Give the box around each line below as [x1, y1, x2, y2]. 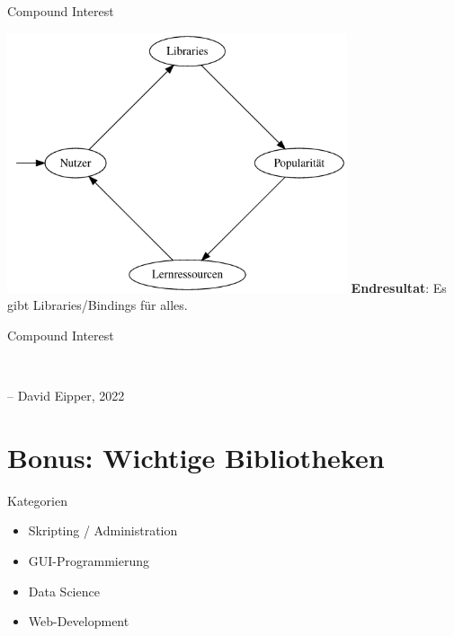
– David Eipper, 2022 [7, 386, 125, 405]
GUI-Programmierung [28, 552, 150, 570]
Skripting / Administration [28, 521, 178, 540]
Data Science [28, 581, 100, 600]
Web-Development [28, 612, 129, 631]
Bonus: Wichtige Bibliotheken [7, 438, 385, 475]
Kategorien [7, 490, 67, 509]
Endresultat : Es [351, 278, 447, 296]
